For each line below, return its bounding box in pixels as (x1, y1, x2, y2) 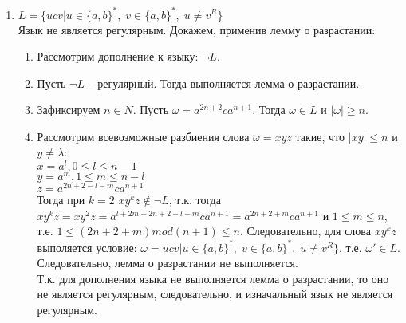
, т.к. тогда (168, 191, 221, 208)
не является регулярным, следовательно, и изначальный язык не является (37, 286, 393, 302)
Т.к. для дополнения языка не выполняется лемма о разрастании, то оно (37, 270, 389, 286)
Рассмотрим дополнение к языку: (37, 48, 199, 65)
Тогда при (37, 191, 85, 208)
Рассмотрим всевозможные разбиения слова (37, 128, 250, 144)
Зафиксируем (37, 101, 101, 118)
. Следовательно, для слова (239, 223, 371, 239)
